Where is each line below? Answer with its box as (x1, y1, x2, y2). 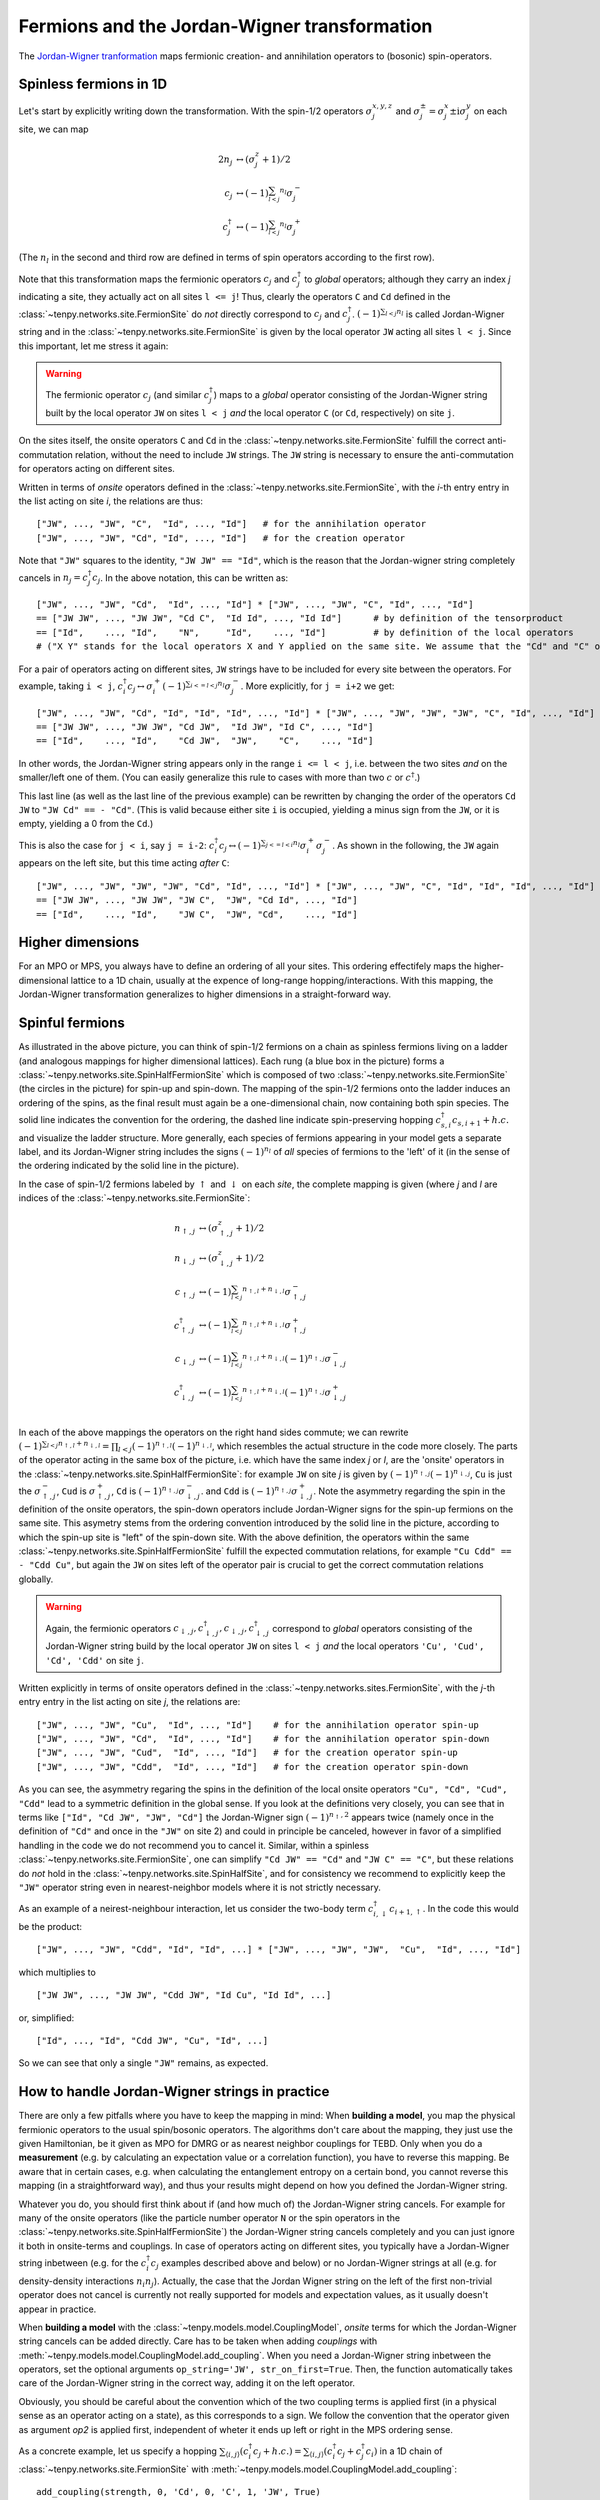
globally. (18, 1573, 54, 1585)
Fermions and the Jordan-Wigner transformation (18, 15, 433, 37)
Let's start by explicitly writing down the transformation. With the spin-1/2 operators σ (18, 105, 373, 117)
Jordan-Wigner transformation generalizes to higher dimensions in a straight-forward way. (18, 988, 392, 1000)
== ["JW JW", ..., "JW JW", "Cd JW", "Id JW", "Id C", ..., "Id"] (36, 721, 374, 733)
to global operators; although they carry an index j (303, 273, 511, 285)
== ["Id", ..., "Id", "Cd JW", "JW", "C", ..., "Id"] (36, 735, 374, 747)
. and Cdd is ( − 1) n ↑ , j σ (200, 1484, 299, 1497)
